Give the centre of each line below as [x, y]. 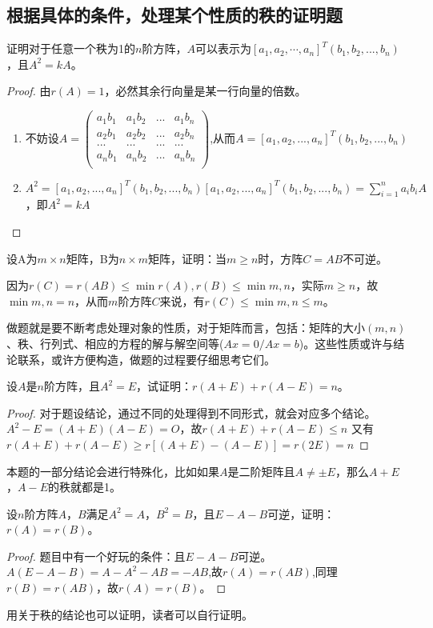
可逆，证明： [301, 513]
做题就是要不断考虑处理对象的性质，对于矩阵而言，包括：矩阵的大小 [186, 328]
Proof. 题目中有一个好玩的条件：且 [96, 556]
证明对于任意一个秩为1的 [71, 48]
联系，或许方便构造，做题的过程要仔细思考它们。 [146, 359]
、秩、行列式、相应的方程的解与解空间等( [115, 343]
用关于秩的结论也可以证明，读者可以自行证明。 [130, 614]
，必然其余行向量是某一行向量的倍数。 [205, 91]
